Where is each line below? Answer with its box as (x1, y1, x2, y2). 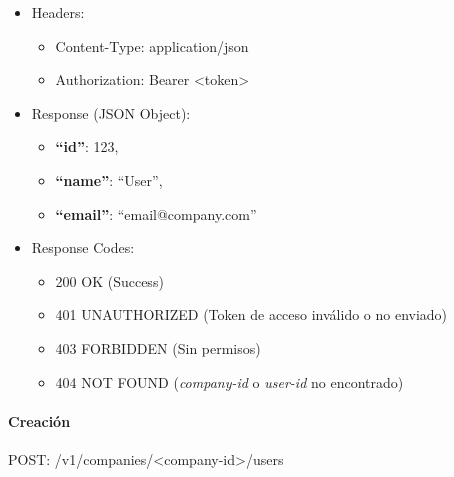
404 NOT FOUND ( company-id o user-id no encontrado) (55, 371, 404, 392)
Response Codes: (31, 237, 135, 258)
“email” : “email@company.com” (55, 203, 257, 224)
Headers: (31, 2, 85, 22)
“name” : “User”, (55, 169, 163, 190)
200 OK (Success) (55, 270, 164, 291)
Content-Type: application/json (55, 35, 249, 56)
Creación (8, 410, 71, 431)
